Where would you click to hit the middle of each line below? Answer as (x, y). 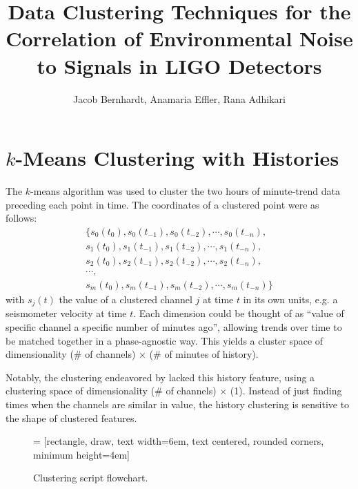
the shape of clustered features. (71, 418)
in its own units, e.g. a (290, 299)
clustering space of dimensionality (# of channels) (111, 391)
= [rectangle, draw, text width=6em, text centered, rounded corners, (179, 441)
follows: (21, 218)
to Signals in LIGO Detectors (179, 65)
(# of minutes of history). (204, 354)
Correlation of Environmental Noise (179, 38)
